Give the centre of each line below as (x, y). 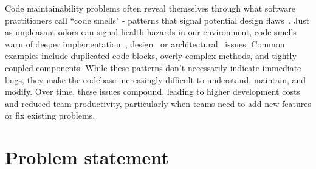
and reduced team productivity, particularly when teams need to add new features (158, 103)
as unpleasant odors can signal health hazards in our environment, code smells (151, 32)
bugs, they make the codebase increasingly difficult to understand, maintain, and (156, 79)
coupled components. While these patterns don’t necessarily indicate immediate (153, 67)
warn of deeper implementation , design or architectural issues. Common (145, 43)
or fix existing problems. (50, 115)
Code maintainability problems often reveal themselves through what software (150, 8)
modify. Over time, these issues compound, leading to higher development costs (153, 91)
